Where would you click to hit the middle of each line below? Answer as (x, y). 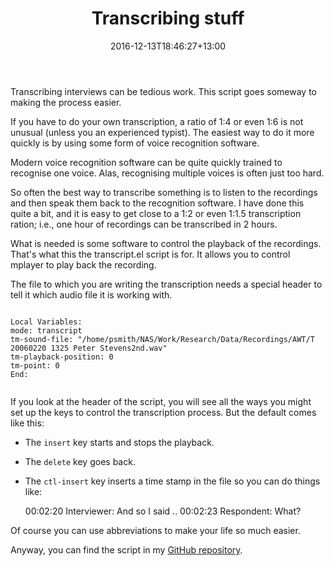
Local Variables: (46, 322)
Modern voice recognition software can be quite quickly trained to (146, 162)
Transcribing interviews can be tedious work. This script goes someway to (163, 91)
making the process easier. (66, 102)
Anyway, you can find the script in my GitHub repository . (126, 549)
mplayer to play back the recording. (83, 264)
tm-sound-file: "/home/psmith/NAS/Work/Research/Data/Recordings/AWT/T (162, 339)
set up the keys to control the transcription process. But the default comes (163, 412)
